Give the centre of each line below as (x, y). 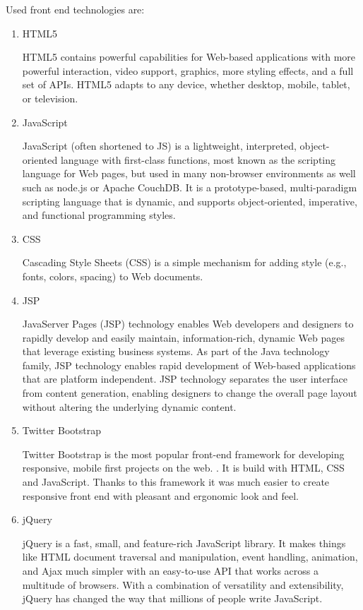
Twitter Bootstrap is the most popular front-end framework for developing (183, 454)
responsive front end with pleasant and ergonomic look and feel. (160, 495)
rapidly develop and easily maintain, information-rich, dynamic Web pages (183, 337)
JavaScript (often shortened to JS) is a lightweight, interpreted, (159, 146)
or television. (50, 98)
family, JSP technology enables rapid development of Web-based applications (189, 365)
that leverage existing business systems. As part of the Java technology (176, 351)
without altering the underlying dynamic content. (129, 406)
